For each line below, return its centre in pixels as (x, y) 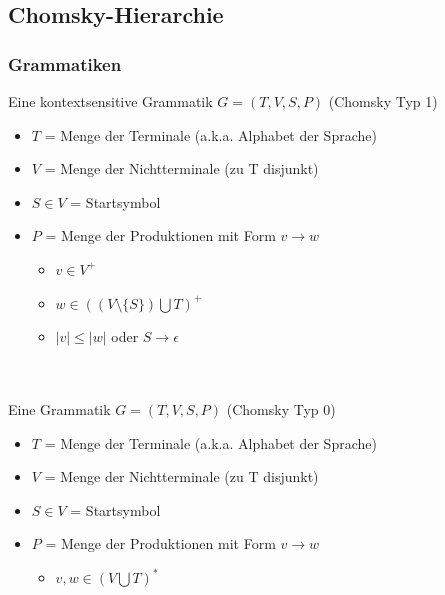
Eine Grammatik (59, 408)
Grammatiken (65, 63)
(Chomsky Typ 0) (281, 408)
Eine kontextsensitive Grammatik (110, 101)
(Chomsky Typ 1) (383, 101)
